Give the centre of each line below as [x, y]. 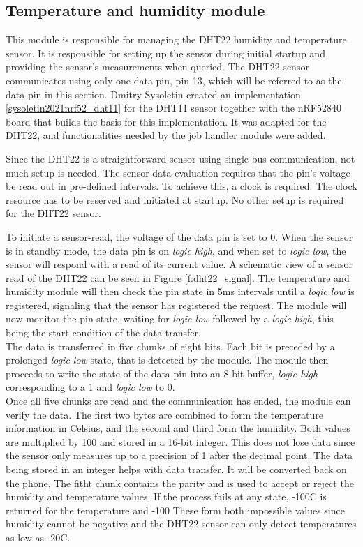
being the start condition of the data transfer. [103, 332]
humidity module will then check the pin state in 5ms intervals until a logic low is [180, 291]
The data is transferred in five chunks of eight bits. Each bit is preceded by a [170, 346]
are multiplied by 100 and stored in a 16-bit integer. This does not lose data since [180, 441]
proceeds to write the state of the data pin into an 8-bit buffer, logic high [162, 373]
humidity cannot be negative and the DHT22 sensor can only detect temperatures [181, 524]
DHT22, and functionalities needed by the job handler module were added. [166, 135]
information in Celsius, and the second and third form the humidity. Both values [178, 428]
